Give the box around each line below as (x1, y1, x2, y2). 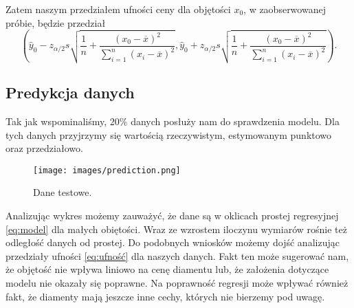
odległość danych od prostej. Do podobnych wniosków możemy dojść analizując (5, 235, 340, 250)
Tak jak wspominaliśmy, (5, 113, 107, 128)
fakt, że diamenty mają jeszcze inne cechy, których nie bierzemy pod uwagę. (5, 289, 325, 303)
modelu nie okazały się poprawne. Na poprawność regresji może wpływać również (5, 275, 349, 289)
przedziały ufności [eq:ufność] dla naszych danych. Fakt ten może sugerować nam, (5, 248, 349, 263)
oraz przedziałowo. (5, 141, 83, 155)
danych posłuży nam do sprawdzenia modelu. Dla (131, 113, 340, 128)
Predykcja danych (5, 82, 135, 103)
